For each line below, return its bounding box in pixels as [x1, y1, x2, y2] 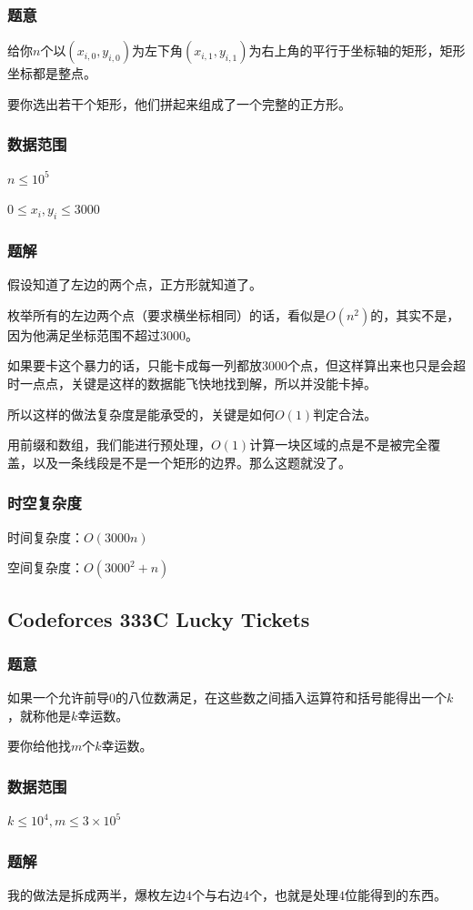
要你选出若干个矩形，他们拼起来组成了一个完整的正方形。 [7, 94, 351, 113]
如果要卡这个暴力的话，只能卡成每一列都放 [7, 356, 262, 375]
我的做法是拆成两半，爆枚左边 [7, 885, 186, 905]
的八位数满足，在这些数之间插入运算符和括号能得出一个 [116, 688, 447, 707]
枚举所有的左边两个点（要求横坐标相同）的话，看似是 [7, 305, 326, 324]
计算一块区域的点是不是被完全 [249, 435, 428, 454]
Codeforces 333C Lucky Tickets [7, 604, 310, 632]
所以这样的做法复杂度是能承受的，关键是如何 [7, 404, 275, 423]
